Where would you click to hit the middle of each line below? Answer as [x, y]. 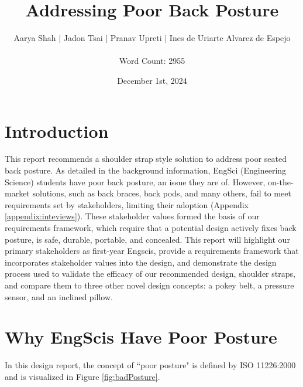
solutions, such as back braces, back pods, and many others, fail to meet [162, 193]
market [17, 193]
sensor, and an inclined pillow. [59, 296]
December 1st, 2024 [152, 80]
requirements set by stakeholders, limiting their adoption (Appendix [127, 204]
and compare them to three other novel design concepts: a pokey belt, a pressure [149, 285]
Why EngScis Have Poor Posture [141, 337]
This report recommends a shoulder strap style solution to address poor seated [146, 159]
